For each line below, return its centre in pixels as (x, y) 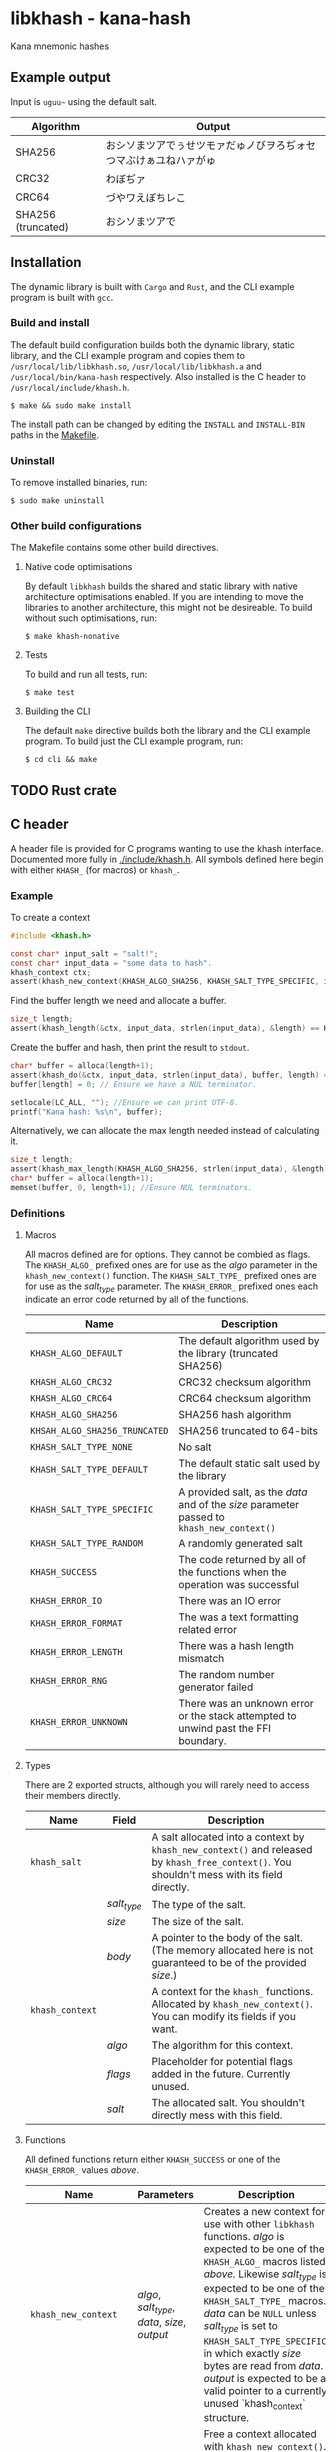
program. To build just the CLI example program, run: (134, 741)
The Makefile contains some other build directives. (114, 548)
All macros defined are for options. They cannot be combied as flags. (167, 1254)
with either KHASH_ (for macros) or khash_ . (95, 869)
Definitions (38, 1213)
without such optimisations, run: (91, 618)
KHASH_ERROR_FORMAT (76, 1623)
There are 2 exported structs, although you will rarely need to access (167, 1785)
